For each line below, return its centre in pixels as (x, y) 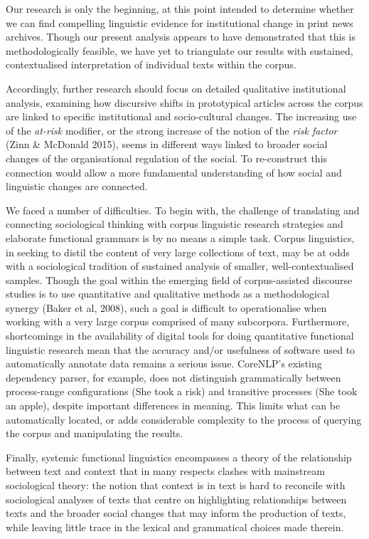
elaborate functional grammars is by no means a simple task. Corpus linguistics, (180, 237)
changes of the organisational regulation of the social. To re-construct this (167, 158)
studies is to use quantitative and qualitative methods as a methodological (168, 294)
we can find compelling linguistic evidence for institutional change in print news (180, 22)
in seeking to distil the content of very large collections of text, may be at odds (178, 252)
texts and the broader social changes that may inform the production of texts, (176, 513)
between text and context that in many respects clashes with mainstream (165, 471)
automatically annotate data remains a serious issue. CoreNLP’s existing (164, 363)
